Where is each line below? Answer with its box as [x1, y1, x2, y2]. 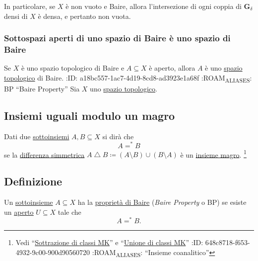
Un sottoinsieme [4, 196, 53, 207]
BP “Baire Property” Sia [4, 84, 80, 94]
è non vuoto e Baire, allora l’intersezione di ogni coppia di [65, 1, 242, 11]
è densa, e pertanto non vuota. [38, 10, 131, 21]
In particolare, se [4, 1, 56, 11]
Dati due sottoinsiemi [4, 131, 69, 141]
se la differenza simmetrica [4, 149, 85, 160]
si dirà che [102, 131, 134, 141]
